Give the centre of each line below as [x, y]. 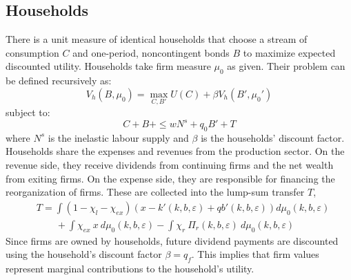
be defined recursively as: [59, 81]
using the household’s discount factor [84, 254]
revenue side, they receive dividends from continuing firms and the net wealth [170, 165]
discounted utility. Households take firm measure [108, 66]
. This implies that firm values [255, 254]
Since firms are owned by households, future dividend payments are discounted [172, 240]
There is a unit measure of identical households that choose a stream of [157, 39]
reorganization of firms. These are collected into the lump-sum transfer [155, 192]
